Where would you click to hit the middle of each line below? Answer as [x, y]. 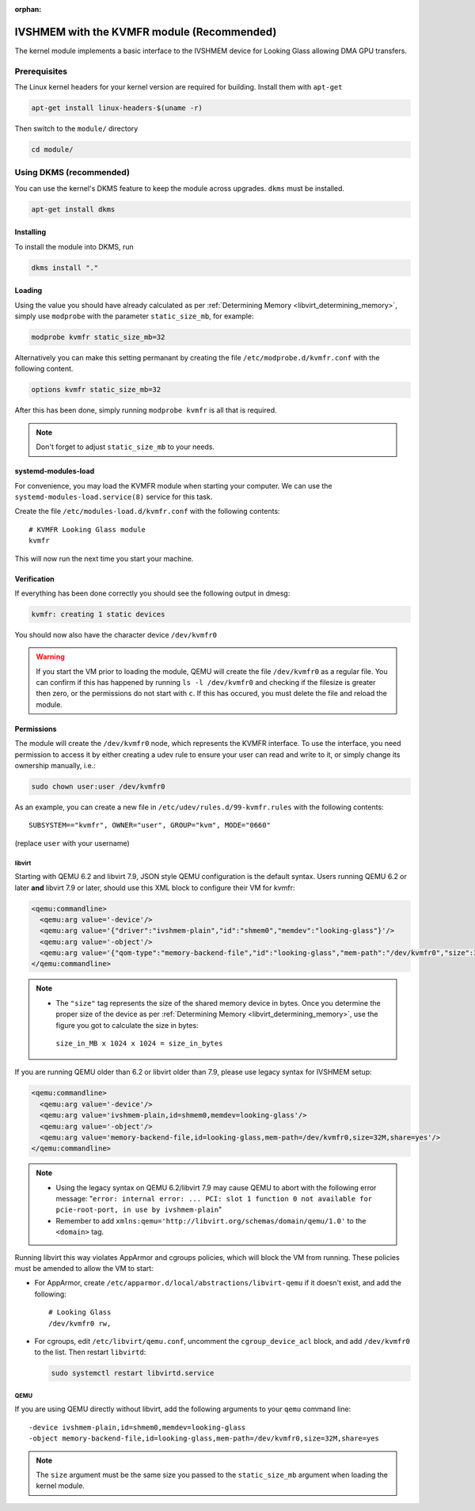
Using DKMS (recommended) [72, 173]
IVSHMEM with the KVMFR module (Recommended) [146, 32]
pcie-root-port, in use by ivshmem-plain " [139, 1210]
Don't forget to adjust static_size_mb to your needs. [125, 447]
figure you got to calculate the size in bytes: [127, 1025]
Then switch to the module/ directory [76, 129]
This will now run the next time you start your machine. [104, 558]
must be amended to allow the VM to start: [84, 1269]
